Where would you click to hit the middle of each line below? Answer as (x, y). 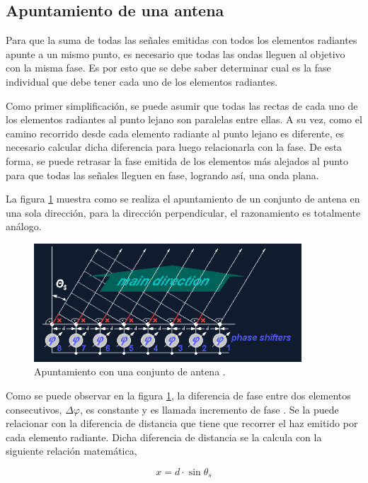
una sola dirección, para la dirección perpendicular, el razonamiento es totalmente (183, 212)
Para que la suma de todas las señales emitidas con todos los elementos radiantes (182, 40)
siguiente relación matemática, (71, 451)
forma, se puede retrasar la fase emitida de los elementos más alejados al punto (177, 160)
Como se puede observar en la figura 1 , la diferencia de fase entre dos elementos (178, 396)
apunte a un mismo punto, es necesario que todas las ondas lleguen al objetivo (176, 53)
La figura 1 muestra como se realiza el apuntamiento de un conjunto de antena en (183, 199)
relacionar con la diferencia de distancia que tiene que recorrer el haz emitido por (182, 423)
